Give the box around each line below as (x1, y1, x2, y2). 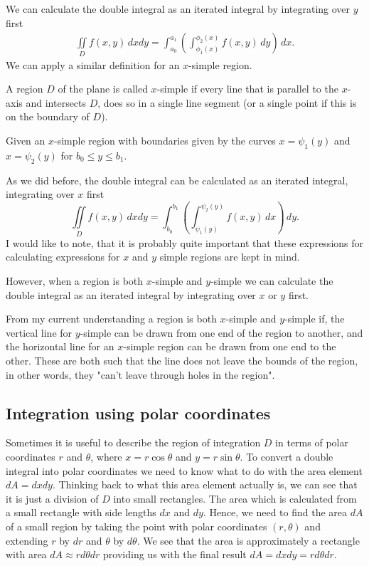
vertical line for (6, 325, 73, 340)
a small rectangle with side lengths (6, 505, 156, 520)
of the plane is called (58, 81, 148, 96)
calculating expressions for (6, 249, 120, 264)
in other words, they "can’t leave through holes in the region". (6, 367, 275, 382)
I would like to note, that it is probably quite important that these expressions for (6, 235, 364, 250)
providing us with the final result (103, 547, 247, 562)
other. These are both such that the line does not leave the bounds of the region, (6, 352, 358, 367)
